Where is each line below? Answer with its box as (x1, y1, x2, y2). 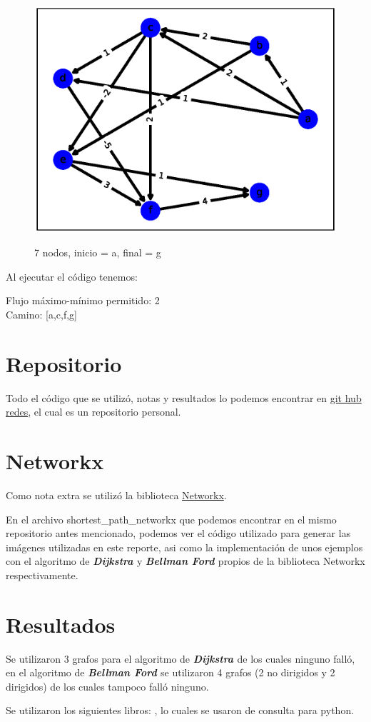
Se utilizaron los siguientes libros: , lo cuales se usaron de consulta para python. (6, 703, 355, 718)
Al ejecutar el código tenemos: (6, 269, 138, 284)
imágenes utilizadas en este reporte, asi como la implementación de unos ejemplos (6, 539, 363, 554)
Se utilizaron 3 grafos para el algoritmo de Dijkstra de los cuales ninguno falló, (6, 651, 355, 666)
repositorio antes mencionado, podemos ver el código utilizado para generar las (6, 526, 351, 541)
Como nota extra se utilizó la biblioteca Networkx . (6, 487, 227, 502)
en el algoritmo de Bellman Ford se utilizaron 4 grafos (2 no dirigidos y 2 (6, 665, 335, 680)
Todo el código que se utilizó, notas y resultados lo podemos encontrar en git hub (6, 390, 362, 405)
